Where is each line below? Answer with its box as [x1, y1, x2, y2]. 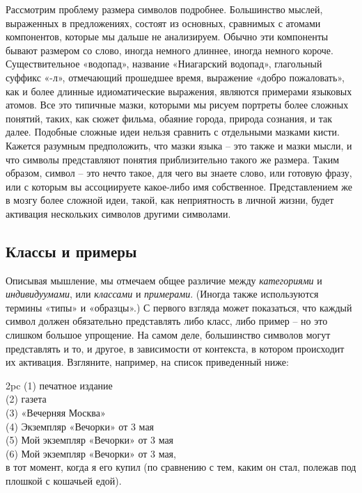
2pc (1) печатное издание [6, 378, 113, 392]
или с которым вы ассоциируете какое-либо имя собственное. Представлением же [6, 179, 352, 193]
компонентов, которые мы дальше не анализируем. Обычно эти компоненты [6, 29, 329, 44]
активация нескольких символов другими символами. [6, 206, 231, 220]
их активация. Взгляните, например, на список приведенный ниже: [6, 355, 289, 369]
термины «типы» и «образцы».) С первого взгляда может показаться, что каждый [6, 300, 352, 314]
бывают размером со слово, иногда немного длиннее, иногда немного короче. [6, 42, 333, 57]
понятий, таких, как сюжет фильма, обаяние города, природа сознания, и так [6, 111, 332, 125]
